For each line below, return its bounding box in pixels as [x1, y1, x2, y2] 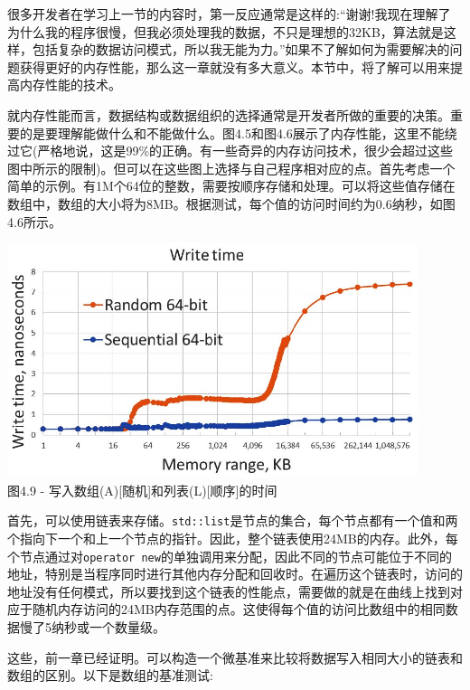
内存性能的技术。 [19, 75, 121, 94]
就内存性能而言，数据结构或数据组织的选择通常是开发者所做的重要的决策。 [7, 105, 450, 124]
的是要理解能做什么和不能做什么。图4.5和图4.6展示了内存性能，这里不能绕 [19, 123, 457, 142]
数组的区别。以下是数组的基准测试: [7, 666, 213, 685]
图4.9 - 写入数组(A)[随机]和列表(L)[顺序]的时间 [7, 480, 277, 499]
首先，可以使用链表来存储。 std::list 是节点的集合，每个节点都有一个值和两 [7, 511, 458, 530]
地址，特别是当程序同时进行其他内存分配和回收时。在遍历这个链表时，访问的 [7, 564, 463, 583]
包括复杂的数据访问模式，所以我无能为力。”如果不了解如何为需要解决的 [32, 40, 450, 59]
